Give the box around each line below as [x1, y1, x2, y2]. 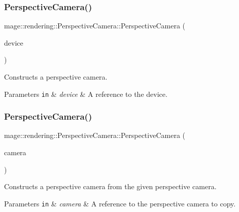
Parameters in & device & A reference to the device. [4, 88, 167, 99]
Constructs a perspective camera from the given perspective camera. [4, 181, 217, 192]
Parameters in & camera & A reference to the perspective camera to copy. [4, 198, 236, 208]
